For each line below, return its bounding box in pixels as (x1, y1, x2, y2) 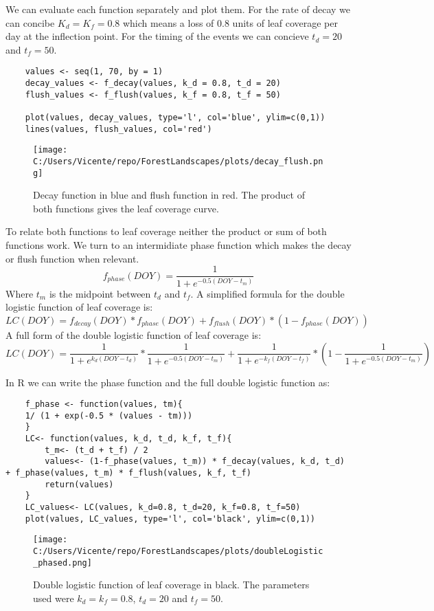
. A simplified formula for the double (190, 286, 345, 300)
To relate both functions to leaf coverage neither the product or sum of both (5, 224, 327, 238)
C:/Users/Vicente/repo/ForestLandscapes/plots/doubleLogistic (33, 546, 323, 556)
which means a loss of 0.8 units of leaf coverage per (122, 15, 338, 30)
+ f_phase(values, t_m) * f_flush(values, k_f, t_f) (5, 468, 251, 478)
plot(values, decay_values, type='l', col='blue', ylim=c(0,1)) (25, 113, 325, 122)
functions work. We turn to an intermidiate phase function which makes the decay (5, 238, 352, 252)
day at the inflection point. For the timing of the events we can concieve (5, 29, 309, 43)
